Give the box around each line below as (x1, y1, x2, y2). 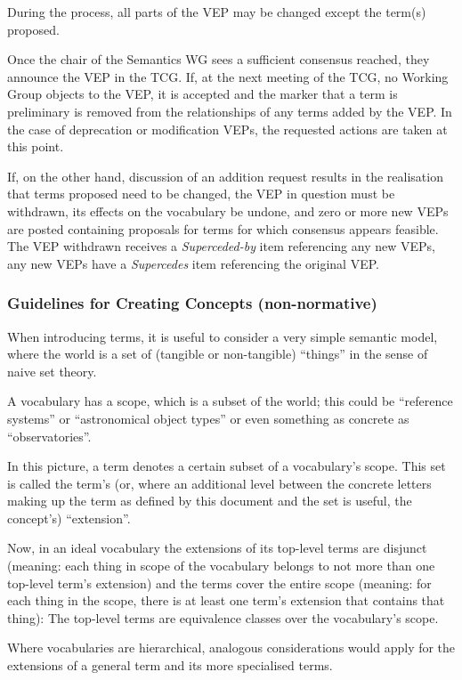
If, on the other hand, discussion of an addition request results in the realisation (7, 166, 443, 185)
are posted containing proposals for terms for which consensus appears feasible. (7, 219, 439, 238)
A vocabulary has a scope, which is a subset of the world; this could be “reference (7, 392, 453, 410)
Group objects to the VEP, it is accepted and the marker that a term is (7, 85, 398, 103)
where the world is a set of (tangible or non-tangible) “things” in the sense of (7, 344, 428, 363)
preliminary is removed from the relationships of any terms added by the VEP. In (7, 101, 452, 120)
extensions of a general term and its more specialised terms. (7, 656, 333, 675)
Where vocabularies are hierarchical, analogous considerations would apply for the (7, 638, 456, 657)
